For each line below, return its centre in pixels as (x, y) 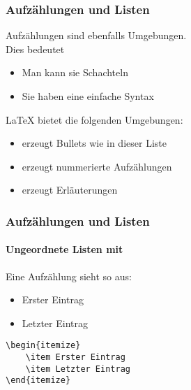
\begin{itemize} (43, 346)
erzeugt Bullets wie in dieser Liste (94, 143)
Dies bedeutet (35, 49)
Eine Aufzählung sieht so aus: (69, 276)
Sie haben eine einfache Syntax (88, 96)
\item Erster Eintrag (75, 357)
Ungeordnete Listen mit (64, 249)
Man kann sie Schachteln (75, 72)
